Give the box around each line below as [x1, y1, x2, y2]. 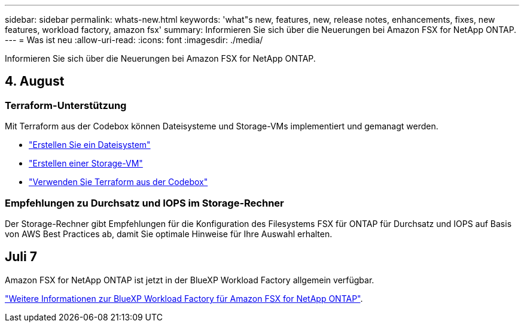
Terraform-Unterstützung [5, 99, 127, 111]
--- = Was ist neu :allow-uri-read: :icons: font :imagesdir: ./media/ [5, 35, 263, 45]
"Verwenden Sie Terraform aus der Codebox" [29, 177, 208, 187]
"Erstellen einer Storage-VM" [29, 158, 143, 169]
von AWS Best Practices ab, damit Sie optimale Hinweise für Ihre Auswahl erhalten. [5, 228, 333, 239]
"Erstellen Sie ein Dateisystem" [29, 140, 151, 150]
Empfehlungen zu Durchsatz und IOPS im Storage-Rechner [5, 196, 284, 209]
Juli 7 [5, 249, 37, 265]
